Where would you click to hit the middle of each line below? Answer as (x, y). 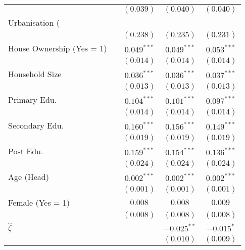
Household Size (35, 74)
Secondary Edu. (36, 125)
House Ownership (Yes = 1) (58, 48)
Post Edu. (26, 151)
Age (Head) (29, 177)
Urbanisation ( (34, 22)
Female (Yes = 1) (39, 202)
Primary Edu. (33, 100)
